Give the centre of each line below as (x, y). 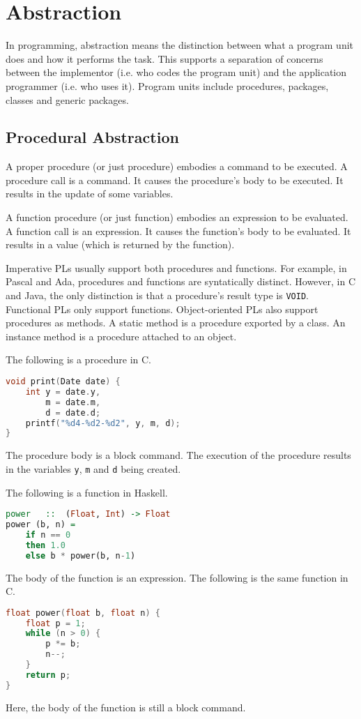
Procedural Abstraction (92, 137)
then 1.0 (45, 545)
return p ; (48, 675)
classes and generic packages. (67, 99)
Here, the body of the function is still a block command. (126, 707)
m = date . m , (73, 402)
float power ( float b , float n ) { (83, 613)
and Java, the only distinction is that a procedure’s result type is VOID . (157, 295)
